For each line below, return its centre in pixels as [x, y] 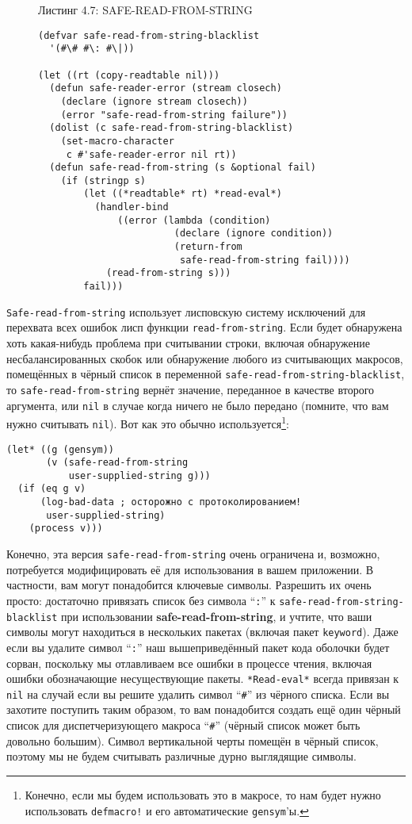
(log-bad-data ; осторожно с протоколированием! [171, 502]
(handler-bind [132, 207]
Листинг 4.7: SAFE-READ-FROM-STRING [145, 10]
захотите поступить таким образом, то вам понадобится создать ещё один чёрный [204, 709]
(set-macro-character [117, 141]
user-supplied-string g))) [139, 475]
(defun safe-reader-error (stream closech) [166, 88]
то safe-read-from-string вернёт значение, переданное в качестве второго [191, 389]
